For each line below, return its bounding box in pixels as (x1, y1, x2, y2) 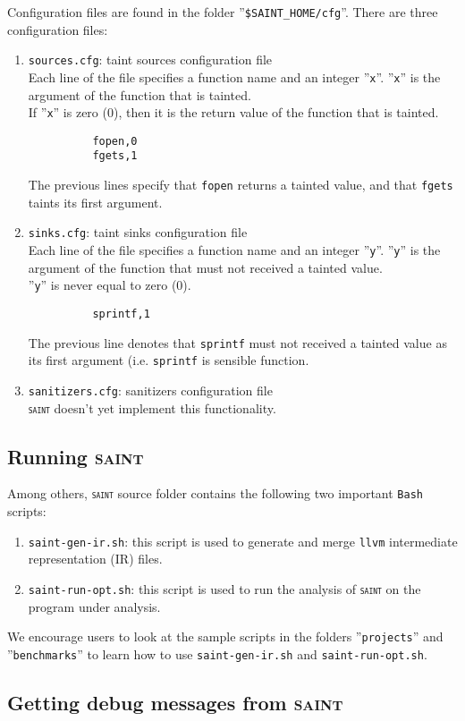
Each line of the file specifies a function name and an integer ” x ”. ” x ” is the (28, 67, 441, 86)
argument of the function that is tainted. (28, 85, 251, 104)
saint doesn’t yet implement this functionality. (28, 398, 276, 417)
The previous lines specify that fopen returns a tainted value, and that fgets (28, 175, 453, 194)
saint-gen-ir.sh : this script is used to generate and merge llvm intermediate (28, 531, 458, 550)
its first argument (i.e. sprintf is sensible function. (28, 351, 309, 369)
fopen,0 (92, 134, 138, 148)
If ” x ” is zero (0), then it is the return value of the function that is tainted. (28, 103, 439, 122)
